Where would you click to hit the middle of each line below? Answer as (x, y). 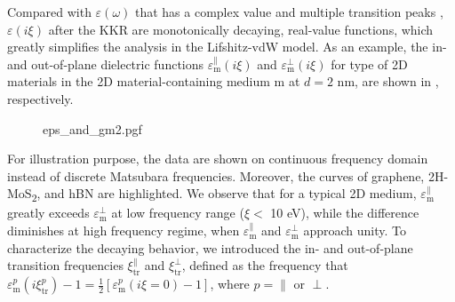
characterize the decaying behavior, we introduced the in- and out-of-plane (210, 247)
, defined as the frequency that (265, 265)
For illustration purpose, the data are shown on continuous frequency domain (218, 159)
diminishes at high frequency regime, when (124, 230)
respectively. (40, 98)
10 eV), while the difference (345, 213)
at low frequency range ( (178, 213)
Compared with (49, 12)
